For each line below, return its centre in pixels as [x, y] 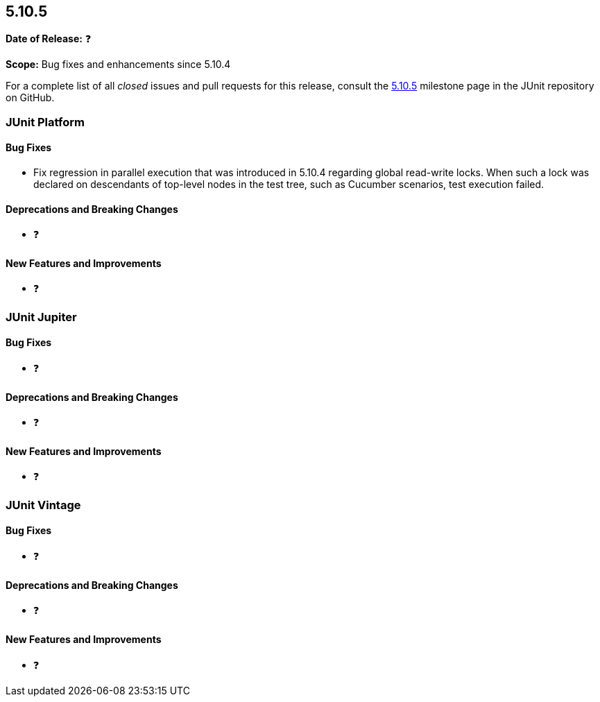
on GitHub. [30, 98]
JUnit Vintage [43, 505]
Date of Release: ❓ [49, 39]
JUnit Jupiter [41, 317]
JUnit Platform [45, 122]
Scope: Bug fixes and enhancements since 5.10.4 [118, 65]
